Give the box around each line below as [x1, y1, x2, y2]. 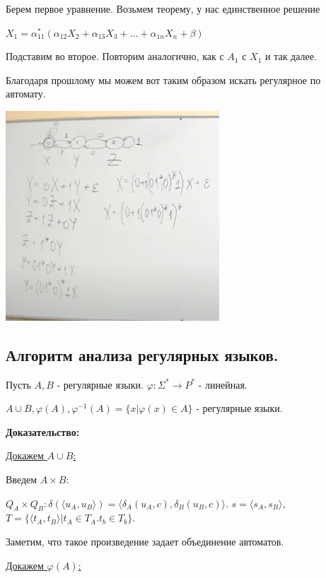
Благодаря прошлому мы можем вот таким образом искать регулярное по [6, 72, 321, 87]
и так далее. [264, 49, 317, 64]
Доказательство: [6, 424, 80, 439]
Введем [6, 472, 37, 487]
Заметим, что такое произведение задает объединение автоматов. [6, 534, 284, 549]
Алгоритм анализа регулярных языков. [6, 343, 279, 365]
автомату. [6, 86, 46, 101]
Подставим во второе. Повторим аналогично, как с [6, 49, 224, 64]
